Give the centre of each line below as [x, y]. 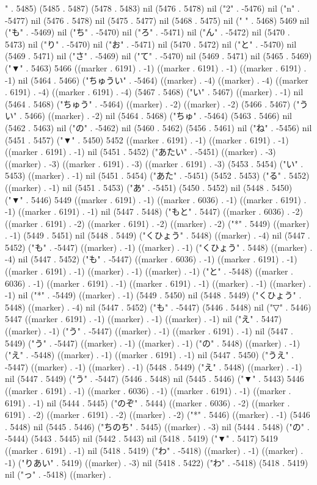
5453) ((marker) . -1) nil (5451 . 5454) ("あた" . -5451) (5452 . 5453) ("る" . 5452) [157, 175]
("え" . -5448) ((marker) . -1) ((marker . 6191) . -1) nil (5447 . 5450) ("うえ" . [149, 355]
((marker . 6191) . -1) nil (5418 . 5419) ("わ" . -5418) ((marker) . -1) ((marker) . [154, 450]
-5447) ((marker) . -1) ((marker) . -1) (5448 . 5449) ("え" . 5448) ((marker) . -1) [154, 366]
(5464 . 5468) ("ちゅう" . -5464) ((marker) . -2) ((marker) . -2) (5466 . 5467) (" [152, 103]
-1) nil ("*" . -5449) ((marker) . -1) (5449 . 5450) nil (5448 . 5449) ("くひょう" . [153, 295]
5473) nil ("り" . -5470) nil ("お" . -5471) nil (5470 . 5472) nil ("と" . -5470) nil [151, 44]
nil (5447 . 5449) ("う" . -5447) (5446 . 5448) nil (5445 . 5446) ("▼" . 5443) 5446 [155, 379]
